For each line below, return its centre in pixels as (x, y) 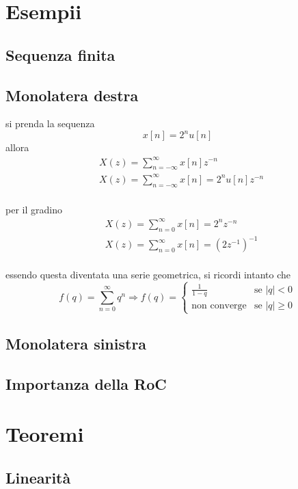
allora (17, 147)
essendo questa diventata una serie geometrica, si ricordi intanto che (148, 275)
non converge (219, 306)
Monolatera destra (72, 95)
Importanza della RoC (86, 383)
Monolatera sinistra (76, 344)
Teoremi (45, 434)
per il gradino (34, 209)
